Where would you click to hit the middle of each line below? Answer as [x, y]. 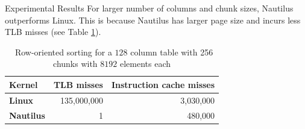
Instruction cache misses [163, 84]
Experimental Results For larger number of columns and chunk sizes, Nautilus [149, 8]
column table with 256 [172, 52]
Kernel [24, 84]
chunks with [75, 64]
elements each [145, 64]
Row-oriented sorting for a [63, 52]
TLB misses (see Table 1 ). [53, 32]
